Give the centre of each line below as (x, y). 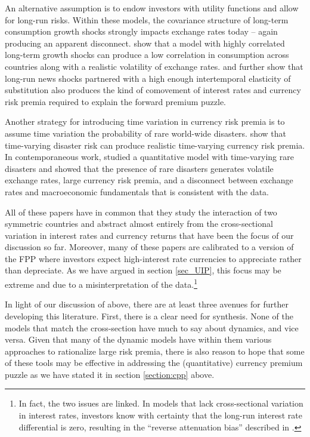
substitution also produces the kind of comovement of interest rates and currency (153, 90)
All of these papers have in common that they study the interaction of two (141, 212)
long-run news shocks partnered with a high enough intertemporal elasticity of (148, 78)
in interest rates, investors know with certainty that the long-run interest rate (160, 415)
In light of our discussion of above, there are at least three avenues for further (147, 304)
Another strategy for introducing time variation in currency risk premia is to (145, 121)
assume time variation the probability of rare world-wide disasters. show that (146, 133)
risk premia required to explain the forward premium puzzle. (115, 101)
